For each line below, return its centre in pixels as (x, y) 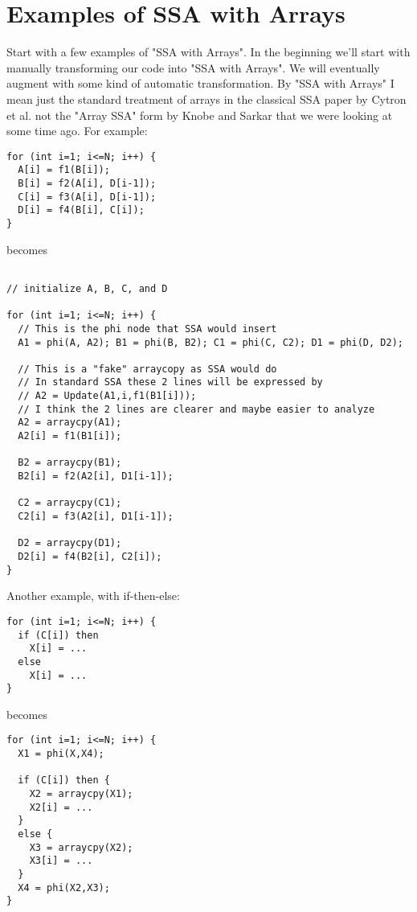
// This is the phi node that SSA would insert (147, 329)
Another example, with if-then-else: (93, 596)
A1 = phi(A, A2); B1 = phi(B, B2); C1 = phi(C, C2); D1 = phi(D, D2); (211, 342)
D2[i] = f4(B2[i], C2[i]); (90, 557)
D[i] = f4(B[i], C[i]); (81, 210)
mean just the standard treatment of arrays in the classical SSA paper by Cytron (206, 99)
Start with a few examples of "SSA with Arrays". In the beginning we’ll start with (208, 52)
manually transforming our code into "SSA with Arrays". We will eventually (193, 67)
